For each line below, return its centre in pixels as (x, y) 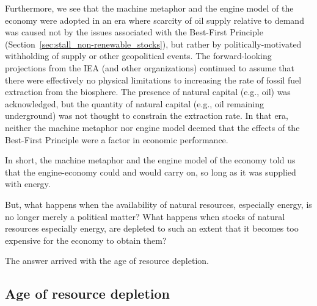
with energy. (28, 184)
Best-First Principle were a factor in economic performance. (117, 139)
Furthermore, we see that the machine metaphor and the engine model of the (149, 8)
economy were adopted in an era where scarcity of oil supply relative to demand (155, 20)
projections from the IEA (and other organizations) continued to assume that (150, 67)
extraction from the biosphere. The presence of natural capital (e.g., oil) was (148, 92)
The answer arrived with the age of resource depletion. (107, 261)
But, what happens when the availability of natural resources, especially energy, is (158, 204)
